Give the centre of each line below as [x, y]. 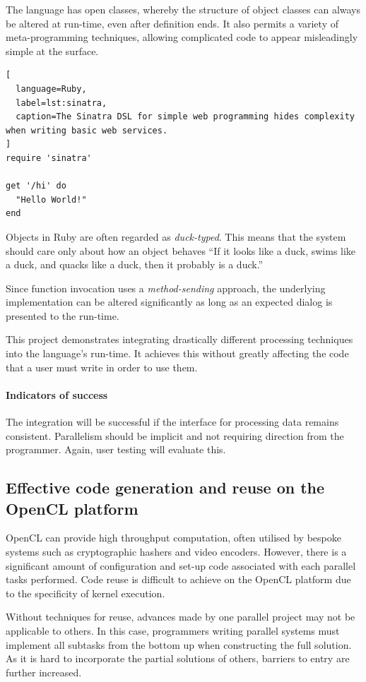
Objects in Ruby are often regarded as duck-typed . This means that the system [176, 236]
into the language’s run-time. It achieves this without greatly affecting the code [177, 353]
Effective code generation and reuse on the [165, 487]
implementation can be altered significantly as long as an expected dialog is [169, 302]
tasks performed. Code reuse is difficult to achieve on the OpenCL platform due [178, 579]
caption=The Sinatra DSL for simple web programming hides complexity [185, 117]
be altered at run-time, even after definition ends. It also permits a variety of [172, 23]
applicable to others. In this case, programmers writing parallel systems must [173, 630]
